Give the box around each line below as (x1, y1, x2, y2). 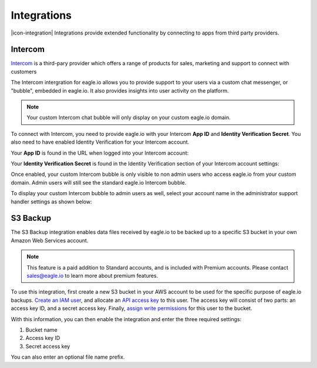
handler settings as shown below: (11, 198, 92, 205)
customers (11, 68, 37, 75)
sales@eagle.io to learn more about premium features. (26, 272, 158, 279)
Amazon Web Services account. (11, 237, 89, 244)
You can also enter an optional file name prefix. (11, 353, 125, 360)
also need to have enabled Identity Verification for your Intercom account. (11, 138, 190, 146)
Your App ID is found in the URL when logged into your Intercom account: (11, 149, 189, 156)
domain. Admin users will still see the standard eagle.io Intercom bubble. (11, 179, 187, 186)
